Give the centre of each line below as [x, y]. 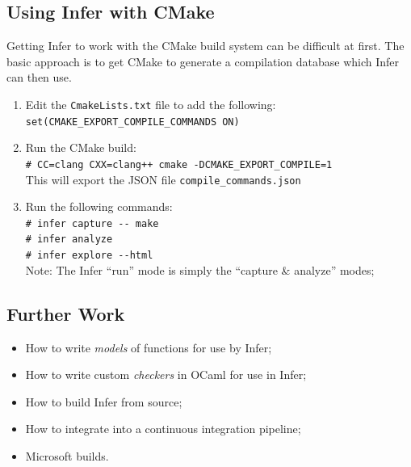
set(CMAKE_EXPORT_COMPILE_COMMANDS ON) [132, 122]
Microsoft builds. [67, 455]
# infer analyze [69, 240]
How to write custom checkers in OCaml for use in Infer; [166, 374]
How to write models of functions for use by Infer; [149, 347]
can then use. [39, 77]
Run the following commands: [99, 206]
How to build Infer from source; [104, 401]
